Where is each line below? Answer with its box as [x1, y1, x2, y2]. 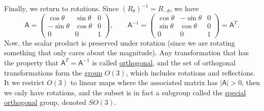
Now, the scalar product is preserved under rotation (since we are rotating [4, 37, 235, 48]
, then [242, 77, 260, 88]
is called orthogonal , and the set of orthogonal [92, 57, 236, 67]
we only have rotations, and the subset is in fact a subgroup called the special [4, 87, 246, 97]
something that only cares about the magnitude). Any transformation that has [4, 47, 249, 58]
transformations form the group [4, 67, 103, 78]
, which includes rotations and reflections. [126, 67, 255, 78]
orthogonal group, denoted [4, 97, 86, 107]
